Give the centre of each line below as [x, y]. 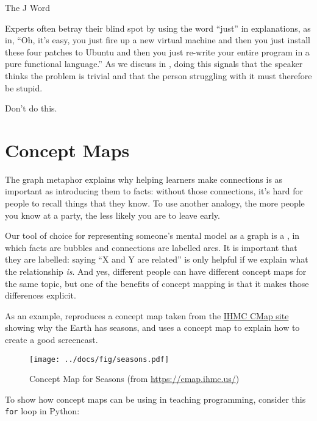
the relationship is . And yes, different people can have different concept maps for [156, 271]
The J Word [28, 7]
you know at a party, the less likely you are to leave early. [112, 215]
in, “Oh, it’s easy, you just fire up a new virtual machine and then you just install [158, 40]
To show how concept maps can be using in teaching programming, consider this [155, 399]
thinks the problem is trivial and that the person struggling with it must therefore [158, 75]
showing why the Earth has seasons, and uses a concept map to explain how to [152, 327]
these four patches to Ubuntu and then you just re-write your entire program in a [157, 51]
